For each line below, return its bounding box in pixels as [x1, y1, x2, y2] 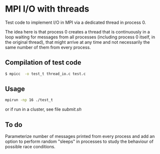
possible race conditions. [5, 144, 56, 150]
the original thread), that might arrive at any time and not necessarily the [5, 39, 150, 45]
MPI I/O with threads [5, 3, 89, 15]
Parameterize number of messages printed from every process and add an [5, 134, 155, 139]
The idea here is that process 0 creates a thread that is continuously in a [5, 29, 150, 34]
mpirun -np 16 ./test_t [5, 98, 53, 103]
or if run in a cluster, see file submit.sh [5, 106, 82, 112]
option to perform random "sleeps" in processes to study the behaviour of [5, 138, 154, 144]
